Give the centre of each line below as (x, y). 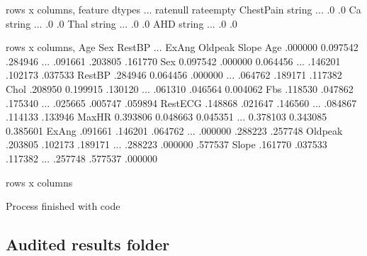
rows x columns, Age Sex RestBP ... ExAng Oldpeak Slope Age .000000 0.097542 (182, 47)
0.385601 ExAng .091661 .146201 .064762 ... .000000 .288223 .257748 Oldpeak (174, 130)
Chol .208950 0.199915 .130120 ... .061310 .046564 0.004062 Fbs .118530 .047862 (180, 88)
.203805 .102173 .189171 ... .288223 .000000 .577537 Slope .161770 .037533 (166, 144)
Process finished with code (63, 206)
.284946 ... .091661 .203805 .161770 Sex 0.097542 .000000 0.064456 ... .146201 (173, 61)
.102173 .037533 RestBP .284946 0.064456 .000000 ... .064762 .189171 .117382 (174, 75)
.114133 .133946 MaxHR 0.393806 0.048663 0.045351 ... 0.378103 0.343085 (166, 117)
